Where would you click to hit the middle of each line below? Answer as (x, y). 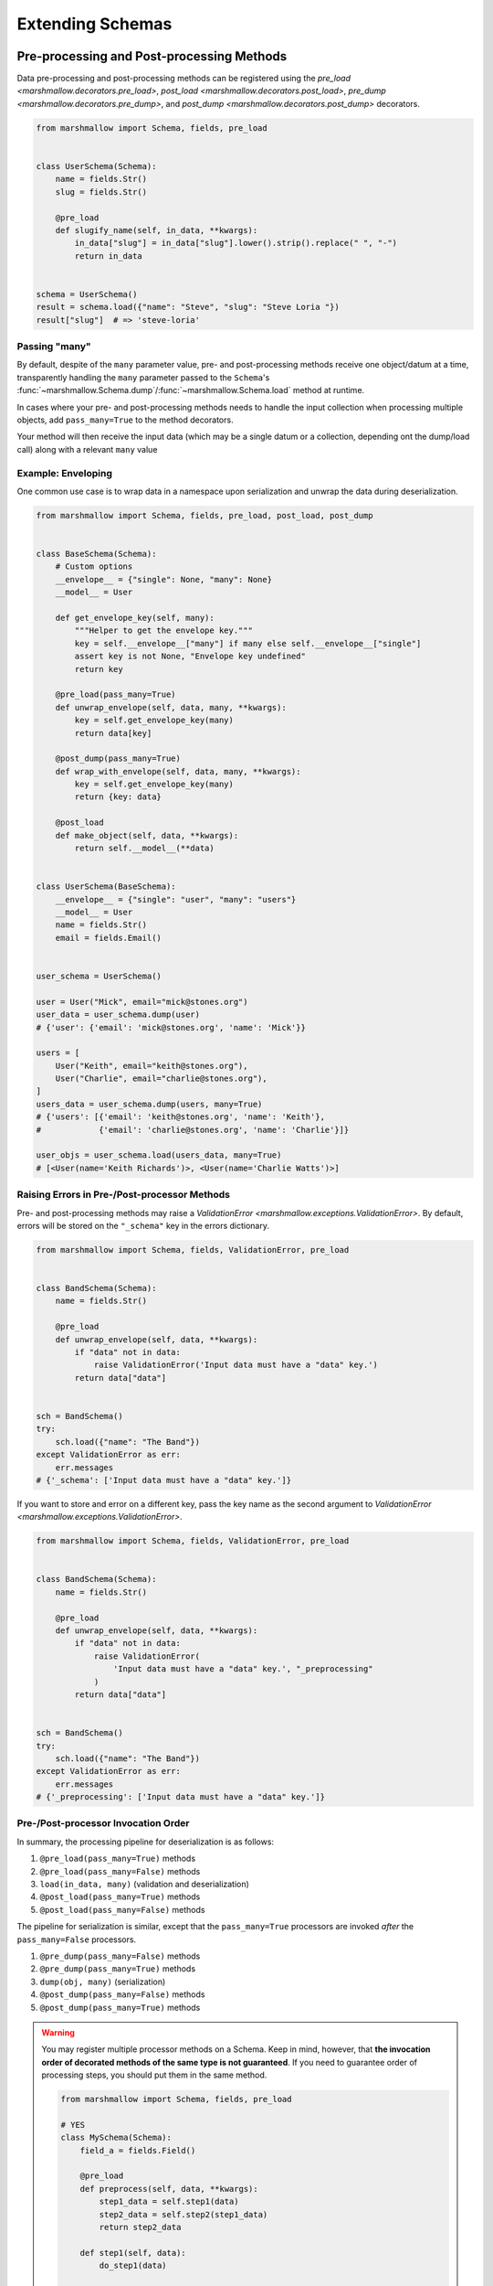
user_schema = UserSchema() (99, 976)
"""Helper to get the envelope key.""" (163, 630)
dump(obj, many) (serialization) (103, 1982)
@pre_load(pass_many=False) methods (120, 1871)
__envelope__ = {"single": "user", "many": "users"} (176, 899)
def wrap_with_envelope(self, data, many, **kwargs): (178, 771)
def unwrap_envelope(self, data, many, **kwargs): (171, 707)
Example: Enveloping (65, 473)
